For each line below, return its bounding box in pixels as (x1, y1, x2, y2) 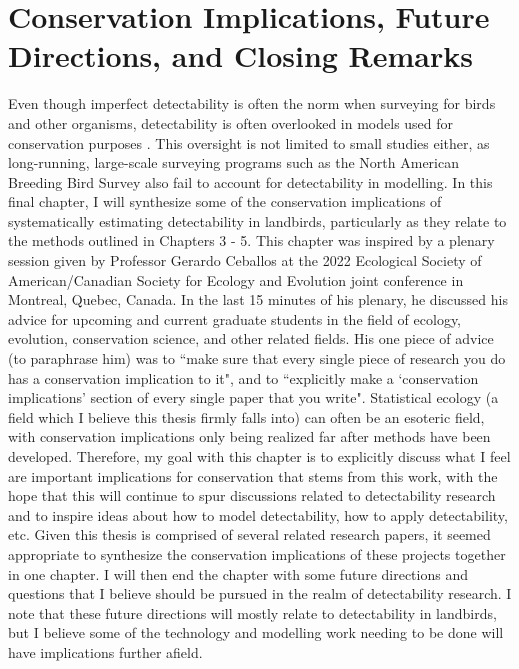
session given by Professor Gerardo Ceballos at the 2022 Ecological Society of (8, 250, 482, 271)
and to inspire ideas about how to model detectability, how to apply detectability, (8, 504, 508, 525)
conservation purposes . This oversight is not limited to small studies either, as (8, 132, 490, 153)
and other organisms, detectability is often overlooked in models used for (8, 112, 454, 133)
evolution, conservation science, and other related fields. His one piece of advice (8, 328, 494, 349)
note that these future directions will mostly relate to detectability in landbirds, (8, 602, 497, 623)
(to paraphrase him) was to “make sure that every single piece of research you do (8, 348, 506, 369)
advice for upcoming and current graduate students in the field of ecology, (8, 308, 462, 329)
